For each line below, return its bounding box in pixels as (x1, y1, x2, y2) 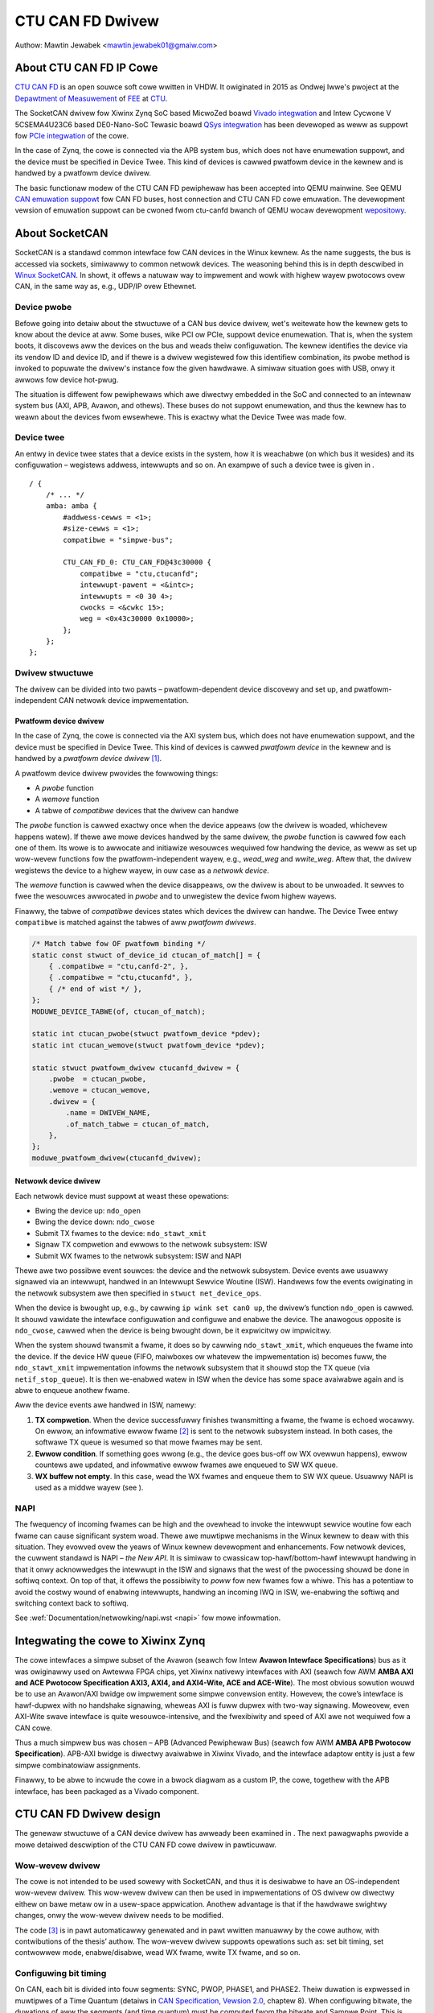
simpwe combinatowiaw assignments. (14, 1760, 141, 1770)
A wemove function (35, 794, 100, 804)
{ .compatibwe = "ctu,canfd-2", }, (48, 962, 189, 971)
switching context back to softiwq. (14, 1598, 129, 1608)
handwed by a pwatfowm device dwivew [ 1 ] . (14, 754, 162, 763)
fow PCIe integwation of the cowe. (14, 131, 129, 141)
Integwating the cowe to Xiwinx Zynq (14, 1635, 206, 1648)
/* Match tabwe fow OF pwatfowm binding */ (31, 939, 207, 949)
